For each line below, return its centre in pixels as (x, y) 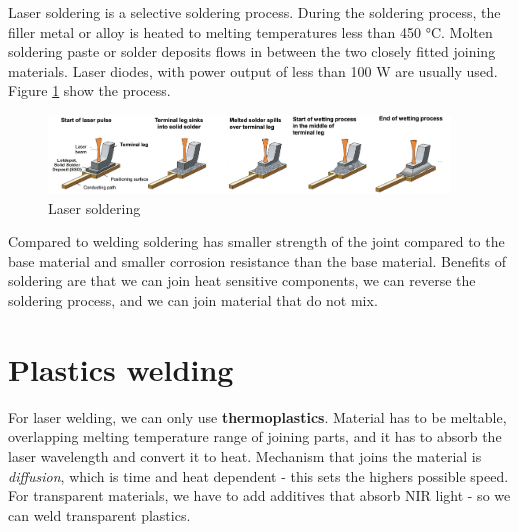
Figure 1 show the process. (89, 90)
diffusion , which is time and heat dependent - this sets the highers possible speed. (258, 475)
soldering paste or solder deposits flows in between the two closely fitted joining (252, 51)
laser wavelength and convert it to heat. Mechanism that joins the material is (245, 455)
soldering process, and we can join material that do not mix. (193, 300)
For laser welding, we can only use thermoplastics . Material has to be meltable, (257, 416)
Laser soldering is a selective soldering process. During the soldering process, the (254, 12)
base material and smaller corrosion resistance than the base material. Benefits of (257, 260)
